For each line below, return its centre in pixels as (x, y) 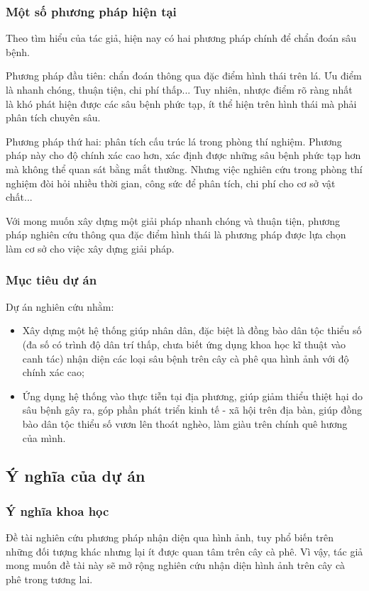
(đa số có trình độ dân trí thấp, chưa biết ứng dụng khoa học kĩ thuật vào (184, 344)
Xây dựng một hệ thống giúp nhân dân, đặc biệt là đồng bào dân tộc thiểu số (192, 330)
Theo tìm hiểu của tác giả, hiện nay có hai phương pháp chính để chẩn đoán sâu (181, 38)
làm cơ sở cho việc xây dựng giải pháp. (90, 248)
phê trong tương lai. (49, 579)
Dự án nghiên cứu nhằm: (60, 306)
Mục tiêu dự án (51, 280)
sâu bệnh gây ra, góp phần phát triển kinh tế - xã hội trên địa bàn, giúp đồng (192, 410)
